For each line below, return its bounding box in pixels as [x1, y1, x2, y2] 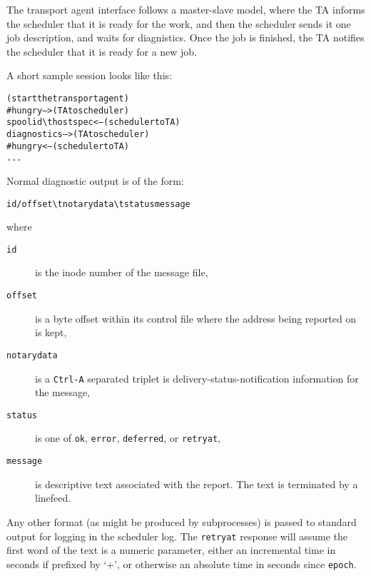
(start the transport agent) [6, 93, 129, 103]
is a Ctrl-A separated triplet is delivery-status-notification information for [35, 370, 359, 385]
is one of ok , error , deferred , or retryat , [35, 430, 220, 445]
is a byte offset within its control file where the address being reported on [35, 310, 357, 325]
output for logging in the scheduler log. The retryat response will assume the [6, 528, 348, 543]
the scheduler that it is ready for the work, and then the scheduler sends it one [6, 16, 351, 31]
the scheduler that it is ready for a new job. [6, 44, 198, 59]
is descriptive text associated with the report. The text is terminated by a [35, 476, 358, 491]
